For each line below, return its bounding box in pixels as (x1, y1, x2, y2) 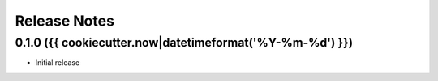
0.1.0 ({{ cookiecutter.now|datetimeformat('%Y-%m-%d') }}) (15, 35, 353, 50)
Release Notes (15, 12, 115, 30)
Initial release (35, 58, 80, 67)
